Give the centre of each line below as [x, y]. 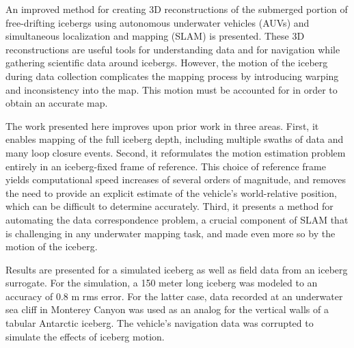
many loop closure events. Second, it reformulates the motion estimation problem [176, 152]
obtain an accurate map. [57, 103]
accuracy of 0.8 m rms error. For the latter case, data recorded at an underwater [174, 296]
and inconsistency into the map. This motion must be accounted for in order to [172, 89]
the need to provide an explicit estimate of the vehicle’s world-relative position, [171, 192]
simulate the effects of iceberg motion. [85, 336]
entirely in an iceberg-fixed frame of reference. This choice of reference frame [166, 166]
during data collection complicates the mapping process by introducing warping [172, 76]
